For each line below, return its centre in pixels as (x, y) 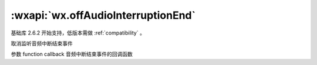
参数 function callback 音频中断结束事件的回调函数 (72, 54)
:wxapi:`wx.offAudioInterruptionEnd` (103, 15)
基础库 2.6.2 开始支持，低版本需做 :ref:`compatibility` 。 (78, 33)
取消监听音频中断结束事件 (42, 43)
